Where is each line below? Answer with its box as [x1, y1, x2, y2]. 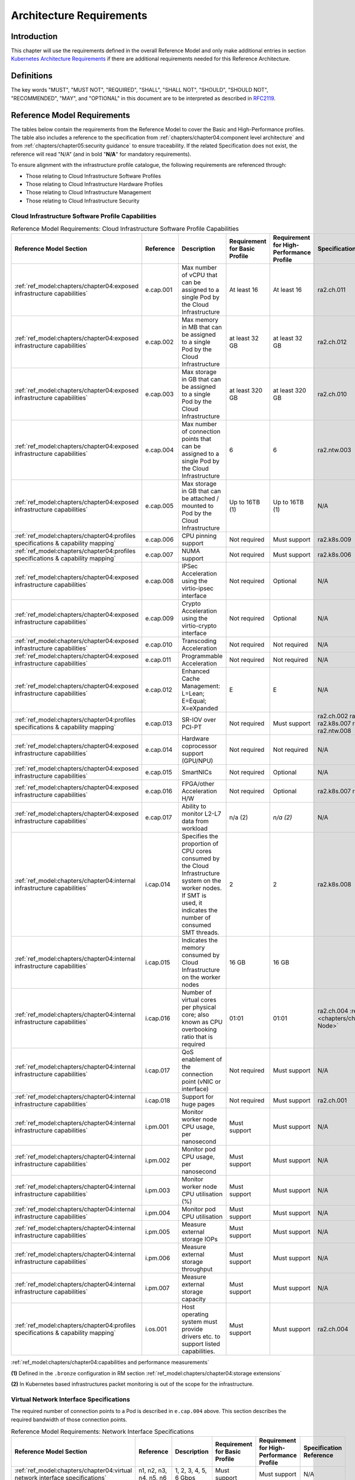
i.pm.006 [145, 1254, 170, 1262]
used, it [181, 899, 202, 907]
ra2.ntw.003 [317, 446, 351, 454]
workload [181, 825, 208, 833]
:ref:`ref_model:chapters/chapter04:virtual [14, 1466, 133, 1475]
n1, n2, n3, [138, 1466, 167, 1475]
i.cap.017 [145, 1066, 170, 1074]
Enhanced [181, 667, 210, 675]
